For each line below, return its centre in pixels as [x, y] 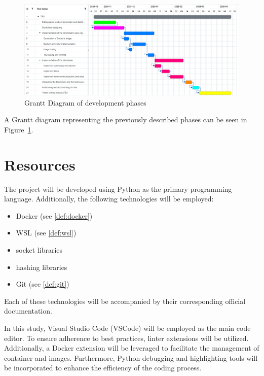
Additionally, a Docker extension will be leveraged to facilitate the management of [132, 348]
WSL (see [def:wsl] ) [46, 233]
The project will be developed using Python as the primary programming [118, 189]
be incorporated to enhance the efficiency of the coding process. [103, 368]
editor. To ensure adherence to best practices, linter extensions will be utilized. [126, 338]
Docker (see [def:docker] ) [54, 215]
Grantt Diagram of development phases [85, 102]
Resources [40, 164]
